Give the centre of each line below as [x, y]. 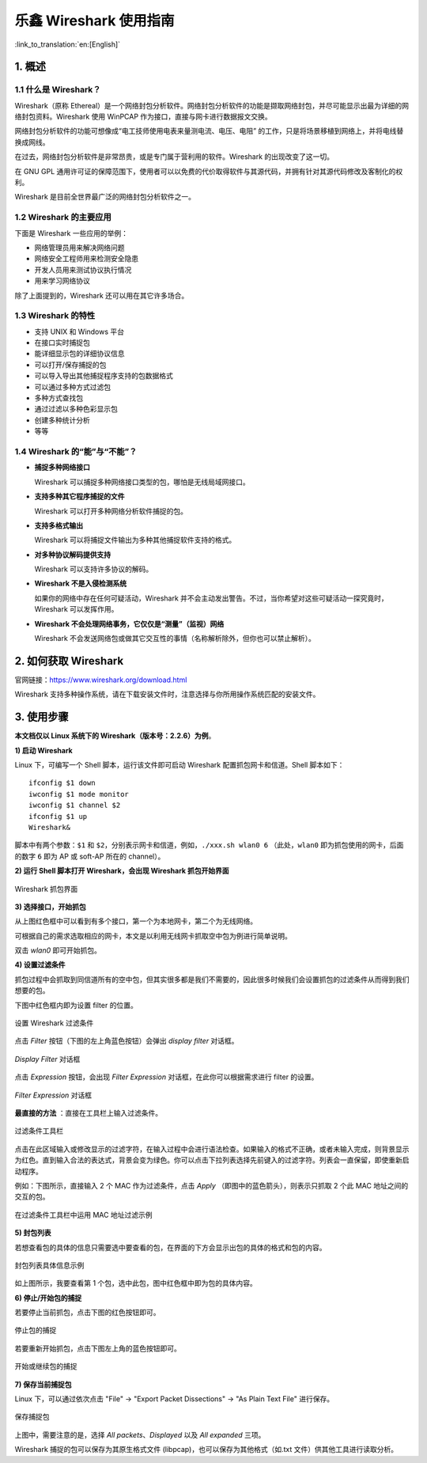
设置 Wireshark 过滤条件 [54, 1023]
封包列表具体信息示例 [49, 1265]
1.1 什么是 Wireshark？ [58, 89]
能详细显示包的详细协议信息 [79, 354]
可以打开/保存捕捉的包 [70, 365]
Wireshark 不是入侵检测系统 [81, 584]
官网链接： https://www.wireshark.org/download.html [101, 680]
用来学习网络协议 [62, 281]
